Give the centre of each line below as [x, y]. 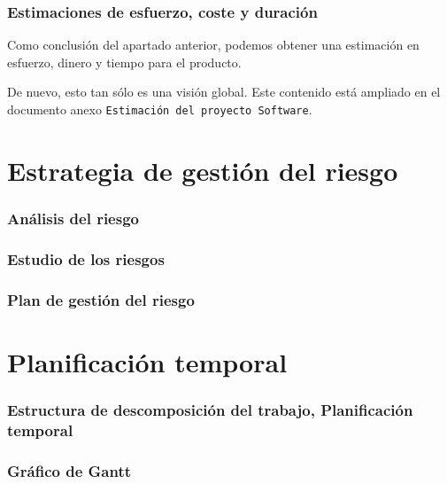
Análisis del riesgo [73, 218]
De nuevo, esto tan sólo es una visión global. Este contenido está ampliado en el [224, 92]
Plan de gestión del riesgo [101, 299]
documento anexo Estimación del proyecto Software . [160, 109]
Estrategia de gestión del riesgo [203, 170]
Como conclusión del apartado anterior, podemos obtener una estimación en [213, 45]
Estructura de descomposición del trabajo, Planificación [210, 409]
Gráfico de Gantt [69, 470]
